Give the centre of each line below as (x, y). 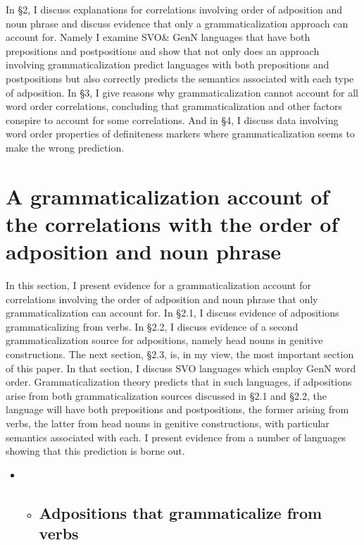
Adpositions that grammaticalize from (181, 512)
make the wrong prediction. (65, 147)
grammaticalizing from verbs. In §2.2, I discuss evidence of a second (152, 326)
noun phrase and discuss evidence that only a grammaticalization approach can (177, 23)
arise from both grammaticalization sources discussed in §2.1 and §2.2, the (166, 395)
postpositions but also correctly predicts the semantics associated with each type (180, 78)
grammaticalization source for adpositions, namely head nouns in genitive (164, 340)
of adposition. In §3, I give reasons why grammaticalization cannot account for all (182, 92)
